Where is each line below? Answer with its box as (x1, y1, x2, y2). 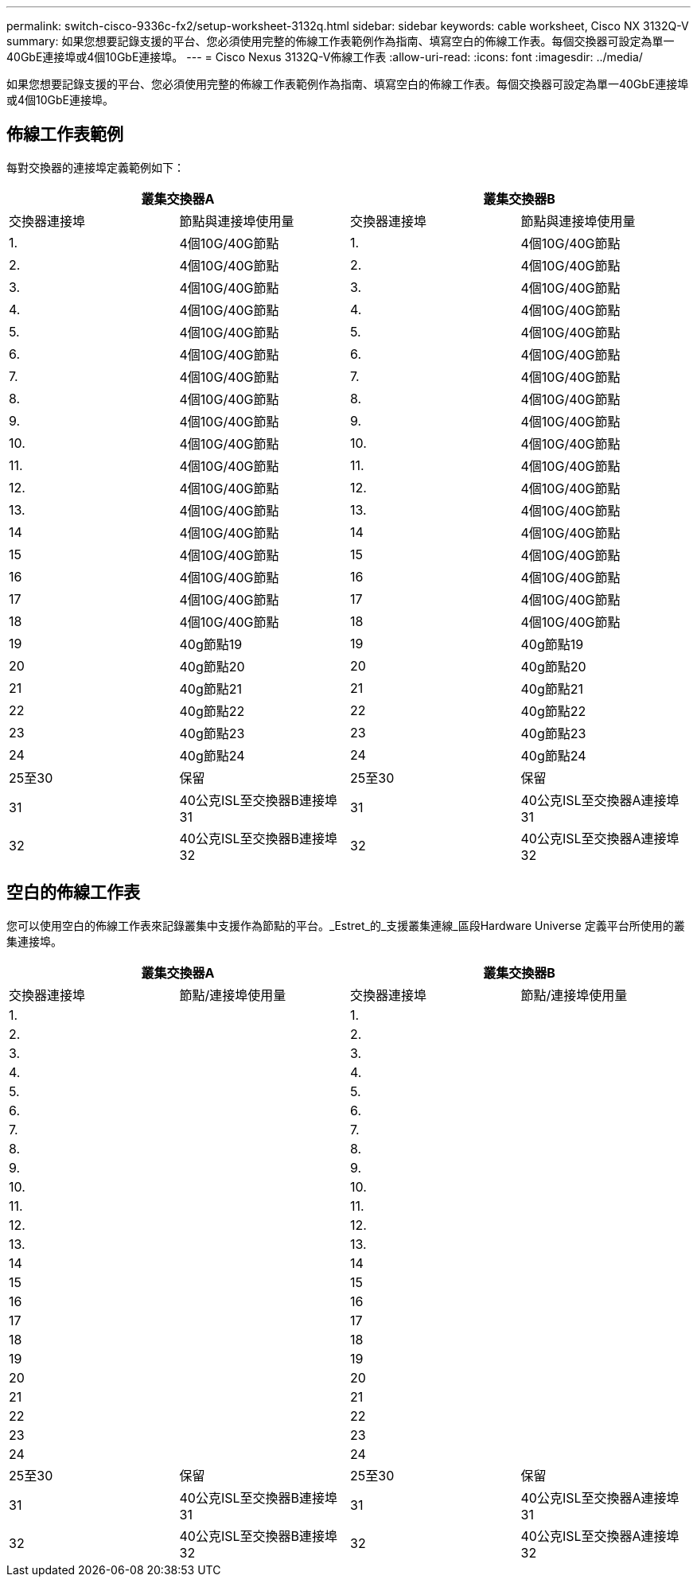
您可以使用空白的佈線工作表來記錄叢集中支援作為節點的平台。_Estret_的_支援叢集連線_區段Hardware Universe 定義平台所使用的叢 (6, 918, 685, 932)
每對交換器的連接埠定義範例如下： (6, 160, 185, 174)
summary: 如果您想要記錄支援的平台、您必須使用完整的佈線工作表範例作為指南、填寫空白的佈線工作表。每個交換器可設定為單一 (6, 34, 675, 48)
